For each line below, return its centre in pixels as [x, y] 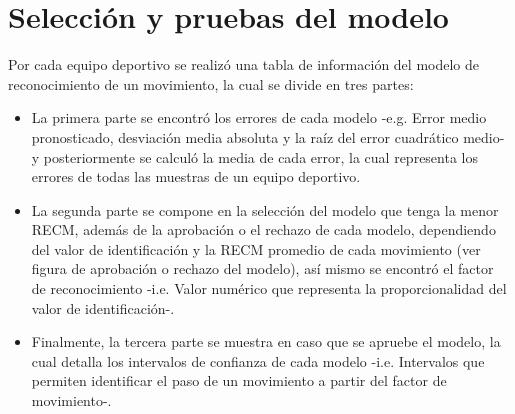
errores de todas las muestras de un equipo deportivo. [196, 176]
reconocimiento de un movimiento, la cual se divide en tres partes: [211, 83]
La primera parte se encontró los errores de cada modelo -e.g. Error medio [259, 117]
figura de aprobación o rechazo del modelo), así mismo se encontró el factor [262, 268]
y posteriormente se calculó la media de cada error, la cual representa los [254, 156]
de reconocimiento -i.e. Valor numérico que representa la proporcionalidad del [269, 288]
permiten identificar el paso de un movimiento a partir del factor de [239, 380]
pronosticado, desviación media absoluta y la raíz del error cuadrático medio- [268, 136]
